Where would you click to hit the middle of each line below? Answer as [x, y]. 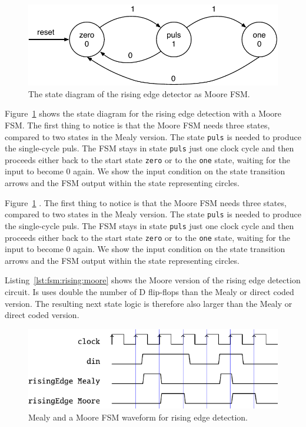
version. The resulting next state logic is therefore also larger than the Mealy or [149, 303]
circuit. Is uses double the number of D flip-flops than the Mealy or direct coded [149, 292]
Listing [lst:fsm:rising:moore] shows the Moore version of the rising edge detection [153, 280]
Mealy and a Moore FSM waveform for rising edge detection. [138, 417]
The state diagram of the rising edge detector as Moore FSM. [139, 93]
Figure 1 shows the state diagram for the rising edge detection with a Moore [143, 113]
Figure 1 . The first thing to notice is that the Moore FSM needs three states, [146, 202]
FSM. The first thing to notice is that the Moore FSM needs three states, [137, 125]
